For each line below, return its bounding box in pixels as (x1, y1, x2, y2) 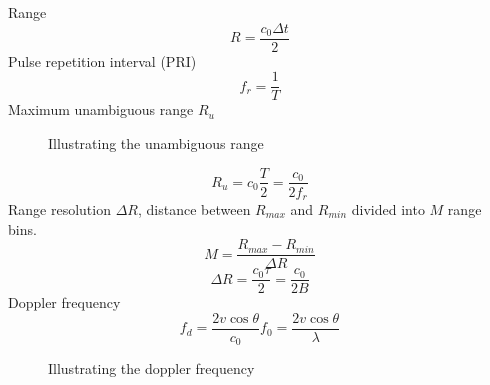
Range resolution (8, 199, 111, 220)
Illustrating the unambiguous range (48, 132, 264, 153)
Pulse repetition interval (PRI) (8, 50, 197, 71)
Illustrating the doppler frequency (48, 358, 255, 379)
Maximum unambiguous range (8, 99, 194, 120)
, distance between (137, 199, 251, 220)
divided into (351, 199, 425, 220)
